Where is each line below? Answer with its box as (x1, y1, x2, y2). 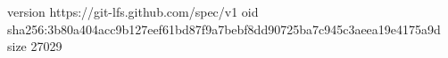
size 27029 (7, 37, 62, 55)
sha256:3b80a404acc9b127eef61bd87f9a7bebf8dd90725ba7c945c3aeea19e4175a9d (7, 19, 441, 38)
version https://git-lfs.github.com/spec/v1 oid (7, 3, 259, 20)
